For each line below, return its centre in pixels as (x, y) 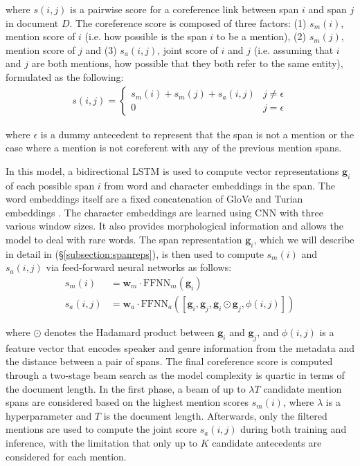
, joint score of (188, 49)
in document (32, 22)
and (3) (101, 49)
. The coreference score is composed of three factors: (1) (188, 22)
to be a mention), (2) (261, 36)
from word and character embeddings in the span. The (219, 185)
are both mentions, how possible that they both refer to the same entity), (187, 63)
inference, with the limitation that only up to (101, 442)
